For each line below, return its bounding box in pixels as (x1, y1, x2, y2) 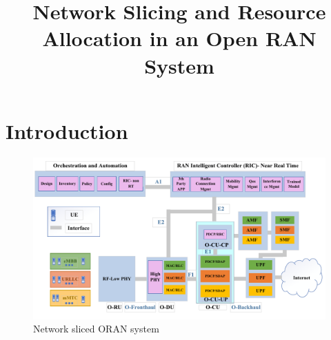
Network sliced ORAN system (33, 321, 159, 336)
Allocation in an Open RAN (42, 24, 317, 52)
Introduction (6, 116, 128, 145)
